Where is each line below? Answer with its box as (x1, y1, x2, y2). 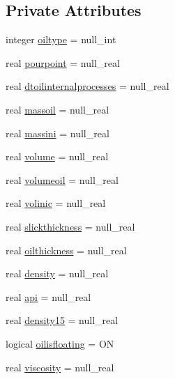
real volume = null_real (6, 149, 109, 164)
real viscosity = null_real (6, 359, 114, 374)
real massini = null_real (6, 125, 109, 140)
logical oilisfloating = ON (6, 336, 114, 350)
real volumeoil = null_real (6, 172, 119, 187)
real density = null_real (6, 266, 109, 281)
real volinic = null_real (6, 196, 106, 210)
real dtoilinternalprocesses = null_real (6, 79, 169, 93)
